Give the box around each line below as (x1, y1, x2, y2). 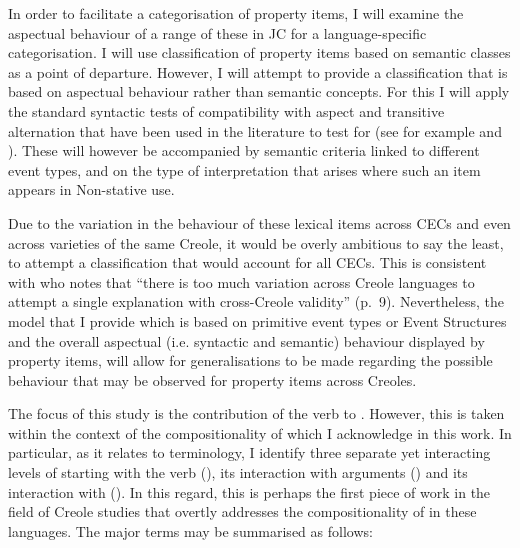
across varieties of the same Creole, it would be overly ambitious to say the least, (8, 232, 504, 253)
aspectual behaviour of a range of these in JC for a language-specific (8, 22, 427, 43)
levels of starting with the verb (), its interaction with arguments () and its (8, 462, 468, 483)
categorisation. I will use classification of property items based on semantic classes (8, 42, 511, 63)
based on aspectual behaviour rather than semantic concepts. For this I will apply (8, 81, 510, 102)
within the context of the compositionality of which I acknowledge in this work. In (8, 422, 512, 443)
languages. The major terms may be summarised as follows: (8, 520, 373, 541)
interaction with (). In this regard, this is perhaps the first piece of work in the (8, 481, 491, 502)
